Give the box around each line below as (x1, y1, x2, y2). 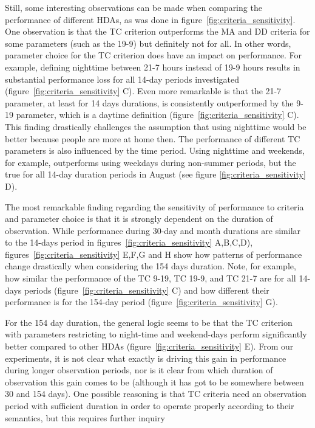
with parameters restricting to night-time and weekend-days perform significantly (5, 328, 307, 340)
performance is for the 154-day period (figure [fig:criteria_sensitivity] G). (5, 295, 278, 308)
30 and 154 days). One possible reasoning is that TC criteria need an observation (5, 387, 307, 400)
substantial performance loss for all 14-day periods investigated (5, 72, 240, 85)
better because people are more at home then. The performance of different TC (5, 132, 300, 145)
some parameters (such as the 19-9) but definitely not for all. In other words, (5, 36, 291, 49)
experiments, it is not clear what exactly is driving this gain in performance (5, 351, 286, 364)
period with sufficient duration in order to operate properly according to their (5, 399, 294, 412)
